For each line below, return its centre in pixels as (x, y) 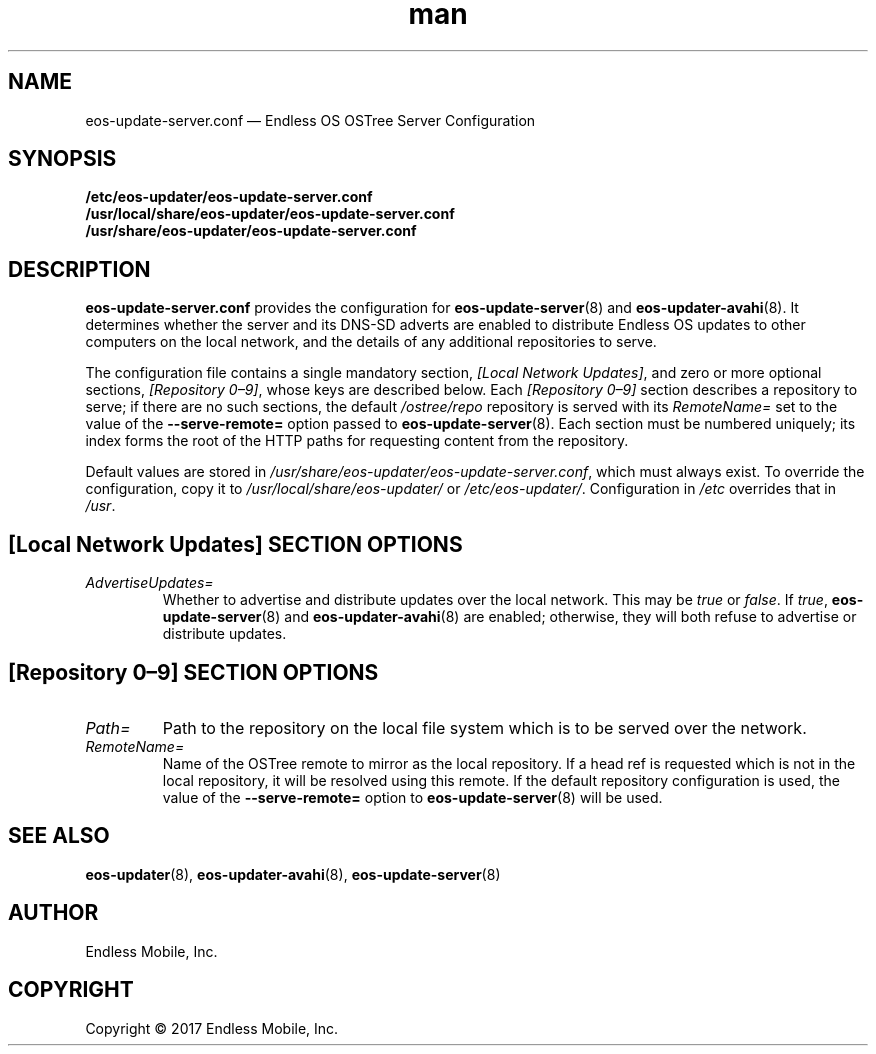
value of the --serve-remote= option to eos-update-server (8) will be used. (412, 797)
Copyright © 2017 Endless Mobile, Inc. (212, 1028)
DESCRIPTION (79, 269)
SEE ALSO (59, 836)
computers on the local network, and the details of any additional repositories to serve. (371, 342)
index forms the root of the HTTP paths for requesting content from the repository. (357, 441)
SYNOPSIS (62, 159)
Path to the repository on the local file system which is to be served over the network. (484, 727)
